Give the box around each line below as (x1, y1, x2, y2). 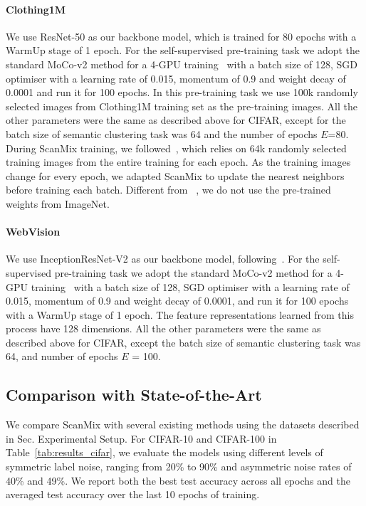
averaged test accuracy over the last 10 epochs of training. (6, 487, 260, 502)
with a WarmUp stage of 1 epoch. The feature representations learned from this (6, 307, 354, 322)
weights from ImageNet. (6, 196, 110, 211)
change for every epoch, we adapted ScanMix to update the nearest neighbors (6, 168, 345, 183)
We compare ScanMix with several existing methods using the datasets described (6, 417, 360, 432)
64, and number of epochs (6, 349, 118, 364)
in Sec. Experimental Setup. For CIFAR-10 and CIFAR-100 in (6, 431, 277, 446)
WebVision (6, 224, 61, 239)
